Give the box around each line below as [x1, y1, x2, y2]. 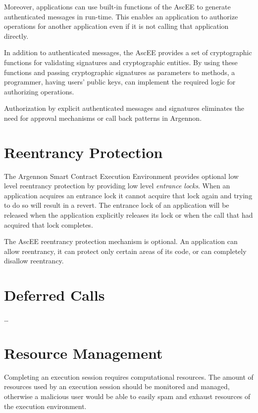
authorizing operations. [4, 86, 74, 96]
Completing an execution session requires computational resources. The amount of [4, 371, 254, 382]
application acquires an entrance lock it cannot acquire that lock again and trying [4, 190, 253, 200]
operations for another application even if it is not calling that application [4, 21, 229, 31]
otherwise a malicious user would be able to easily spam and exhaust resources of [4, 391, 251, 402]
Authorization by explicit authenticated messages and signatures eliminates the [4, 103, 245, 113]
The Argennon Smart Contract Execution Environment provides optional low [4, 170, 239, 181]
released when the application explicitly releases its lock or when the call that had [4, 210, 253, 220]
